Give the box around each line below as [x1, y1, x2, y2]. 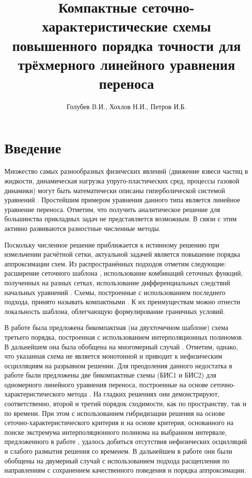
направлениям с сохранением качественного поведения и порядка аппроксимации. [4, 465, 246, 475]
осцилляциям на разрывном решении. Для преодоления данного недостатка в [4, 360, 233, 370]
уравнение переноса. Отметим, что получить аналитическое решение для [4, 204, 220, 214]
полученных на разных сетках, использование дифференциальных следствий [4, 277, 230, 287]
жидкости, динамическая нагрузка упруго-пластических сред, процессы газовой [4, 176, 239, 185]
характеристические [42, 16, 168, 36]
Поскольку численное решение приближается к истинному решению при [4, 239, 220, 249]
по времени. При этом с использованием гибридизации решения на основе [4, 408, 225, 418]
